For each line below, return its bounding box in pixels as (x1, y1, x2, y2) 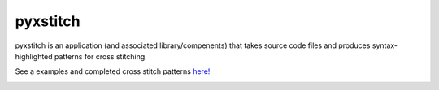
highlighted (15, 51, 53, 61)
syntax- (372, 41, 398, 50)
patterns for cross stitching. (54, 51, 148, 61)
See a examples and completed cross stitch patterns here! (15, 66, 211, 76)
